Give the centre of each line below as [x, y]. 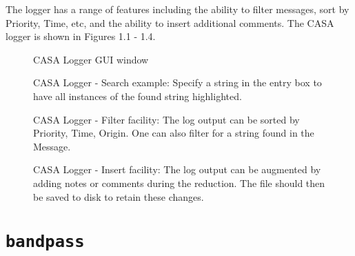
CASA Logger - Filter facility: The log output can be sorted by [166, 119]
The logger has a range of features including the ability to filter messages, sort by [177, 9]
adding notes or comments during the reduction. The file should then [179, 183]
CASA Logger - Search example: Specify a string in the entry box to [177, 82]
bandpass [45, 242]
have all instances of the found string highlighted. [138, 96]
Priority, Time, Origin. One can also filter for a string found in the [174, 133]
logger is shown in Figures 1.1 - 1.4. [81, 36]
